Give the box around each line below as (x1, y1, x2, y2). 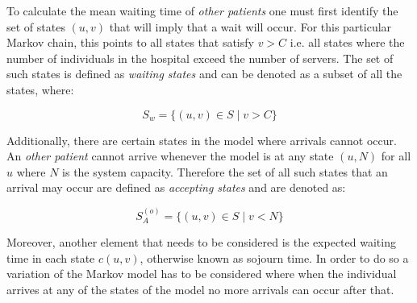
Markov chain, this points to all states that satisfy (6, 34, 254, 51)
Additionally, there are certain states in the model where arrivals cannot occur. (6, 131, 397, 148)
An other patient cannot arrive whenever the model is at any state (6, 147, 334, 164)
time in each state (6, 249, 95, 266)
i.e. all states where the (290, 34, 405, 51)
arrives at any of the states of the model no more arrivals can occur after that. (6, 280, 394, 297)
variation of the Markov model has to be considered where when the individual (6, 265, 397, 282)
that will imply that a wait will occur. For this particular (109, 18, 392, 35)
